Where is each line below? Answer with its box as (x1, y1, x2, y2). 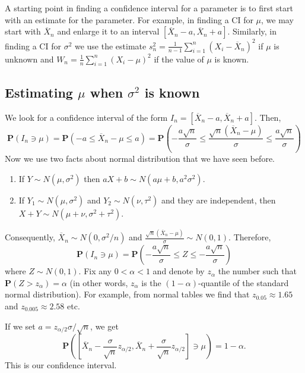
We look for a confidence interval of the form (5, 111, 168, 123)
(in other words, (69, 276, 128, 289)
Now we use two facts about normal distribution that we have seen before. (5, 152, 275, 165)
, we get (90, 319, 119, 332)
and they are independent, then (161, 193, 276, 206)
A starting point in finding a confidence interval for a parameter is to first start (5, 2, 293, 14)
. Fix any (78, 265, 112, 277)
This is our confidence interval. (5, 359, 117, 371)
